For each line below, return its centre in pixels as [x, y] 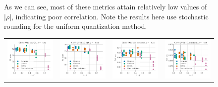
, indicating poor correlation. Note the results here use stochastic [110, 16]
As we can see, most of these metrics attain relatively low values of [106, 6]
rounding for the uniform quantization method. [76, 26]
